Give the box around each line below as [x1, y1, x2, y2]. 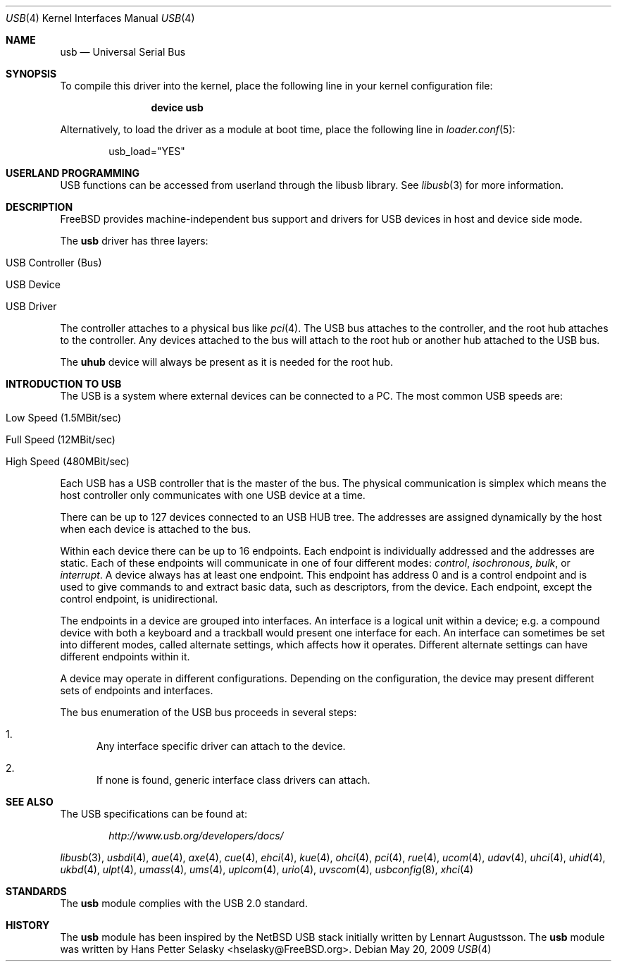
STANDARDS [6, 885, 67, 897]
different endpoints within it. [60, 651, 190, 663]
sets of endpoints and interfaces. [60, 684, 213, 696]
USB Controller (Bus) [6, 257, 102, 269]
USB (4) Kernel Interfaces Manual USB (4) [6, 12, 195, 24]
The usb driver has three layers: [60, 235, 208, 247]
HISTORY [6, 919, 50, 931]
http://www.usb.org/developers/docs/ [108, 830, 284, 842]
